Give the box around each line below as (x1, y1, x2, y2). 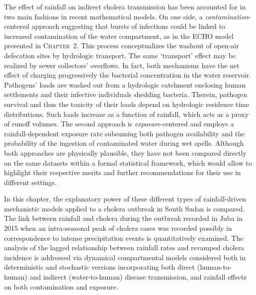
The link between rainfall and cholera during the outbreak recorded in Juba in (4, 213, 243, 223)
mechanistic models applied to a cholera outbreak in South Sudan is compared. (4, 203, 245, 213)
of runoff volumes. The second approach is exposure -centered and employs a (4, 118, 234, 129)
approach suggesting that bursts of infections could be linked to (31, 21, 226, 31)
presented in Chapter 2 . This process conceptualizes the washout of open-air (4, 40, 239, 51)
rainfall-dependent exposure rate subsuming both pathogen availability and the (4, 128, 245, 138)
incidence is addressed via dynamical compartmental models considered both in (4, 252, 246, 262)
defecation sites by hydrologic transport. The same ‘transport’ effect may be (4, 50, 236, 60)
